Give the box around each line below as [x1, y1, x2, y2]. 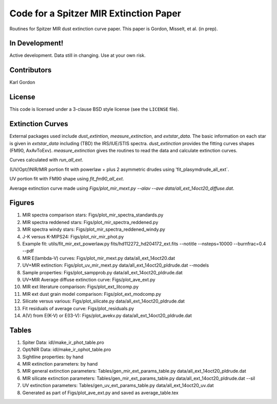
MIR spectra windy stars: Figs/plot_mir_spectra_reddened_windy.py [22, 226, 165, 233]
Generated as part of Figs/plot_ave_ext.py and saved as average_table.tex [22, 390, 179, 396]
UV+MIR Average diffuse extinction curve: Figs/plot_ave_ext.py [22, 276, 156, 282]
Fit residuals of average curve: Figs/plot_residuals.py [22, 305, 134, 311]
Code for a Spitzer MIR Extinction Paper [9, 8, 182, 19]
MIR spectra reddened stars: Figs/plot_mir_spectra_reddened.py [22, 219, 159, 225]
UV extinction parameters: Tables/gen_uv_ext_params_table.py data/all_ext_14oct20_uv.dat [22, 382, 214, 389]
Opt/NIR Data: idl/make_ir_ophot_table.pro [22, 347, 111, 353]
